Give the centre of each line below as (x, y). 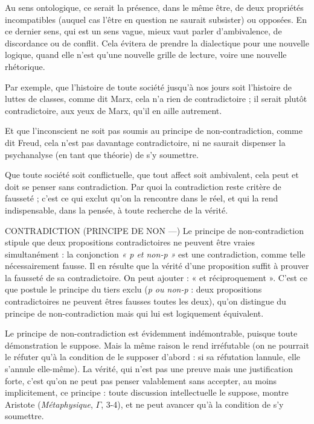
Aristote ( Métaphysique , (49, 404)
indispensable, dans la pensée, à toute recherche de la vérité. (117, 210)
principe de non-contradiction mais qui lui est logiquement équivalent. (134, 313)
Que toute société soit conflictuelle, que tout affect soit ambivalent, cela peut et (152, 175)
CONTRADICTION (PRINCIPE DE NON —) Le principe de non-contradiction (154, 230)
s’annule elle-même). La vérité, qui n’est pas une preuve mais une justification (149, 369)
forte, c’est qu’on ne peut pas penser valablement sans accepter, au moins (141, 380)
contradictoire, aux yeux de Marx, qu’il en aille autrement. (114, 110)
